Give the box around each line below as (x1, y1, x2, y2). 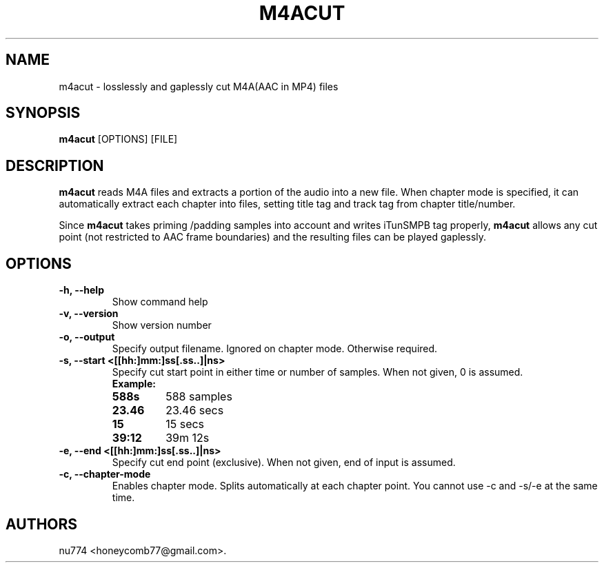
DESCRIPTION (6, 156, 104, 174)
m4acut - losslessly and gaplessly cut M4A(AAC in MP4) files (59, 80, 339, 92)
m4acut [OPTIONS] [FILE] (59, 133, 178, 145)
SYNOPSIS (6, 104, 81, 122)
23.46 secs (165, 403, 224, 418)
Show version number (112, 319, 212, 332)
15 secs (165, 417, 205, 432)
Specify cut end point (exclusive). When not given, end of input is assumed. (112, 456, 456, 469)
